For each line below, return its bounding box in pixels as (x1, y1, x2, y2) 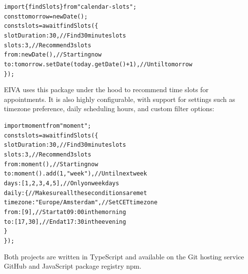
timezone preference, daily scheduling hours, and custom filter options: (4, 103, 214, 114)
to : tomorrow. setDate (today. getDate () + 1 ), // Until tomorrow (4, 60, 192, 68)
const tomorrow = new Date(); (4, 13, 88, 20)
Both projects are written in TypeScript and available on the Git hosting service (4, 251, 244, 261)
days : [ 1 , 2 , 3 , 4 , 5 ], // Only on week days (4, 179, 119, 187)
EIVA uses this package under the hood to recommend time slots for (4, 84, 209, 95)
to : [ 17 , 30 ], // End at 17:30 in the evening (4, 218, 126, 225)
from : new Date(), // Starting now (4, 51, 102, 59)
